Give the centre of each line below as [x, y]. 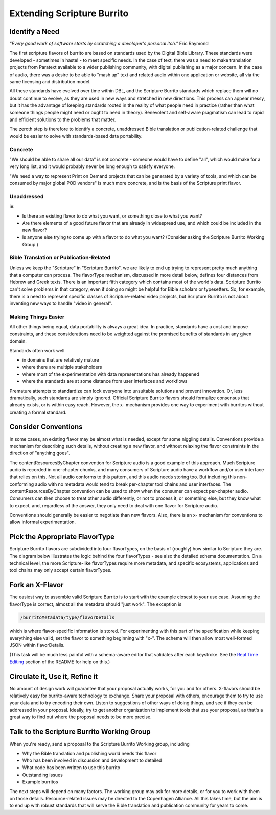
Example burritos [40, 782]
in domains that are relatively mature [61, 359]
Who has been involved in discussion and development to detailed [92, 760]
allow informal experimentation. [43, 522]
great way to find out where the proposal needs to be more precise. [80, 717]
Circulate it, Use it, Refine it [54, 676]
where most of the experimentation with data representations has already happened [111, 374]
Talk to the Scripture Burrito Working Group [80, 732]
